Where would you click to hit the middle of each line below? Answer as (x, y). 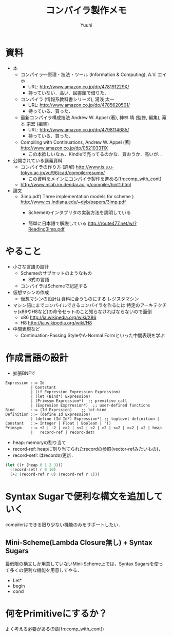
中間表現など (26, 329)
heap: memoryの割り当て (40, 442)
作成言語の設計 (37, 358)
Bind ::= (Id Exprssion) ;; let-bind (56, 410)
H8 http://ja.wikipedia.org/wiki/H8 (56, 323)
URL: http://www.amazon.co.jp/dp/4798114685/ (79, 129)
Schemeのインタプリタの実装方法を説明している (79, 212)
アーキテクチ (153, 305)
